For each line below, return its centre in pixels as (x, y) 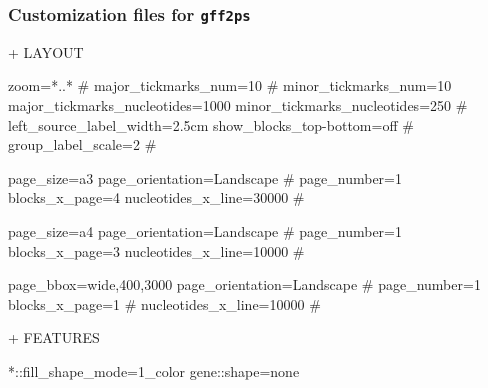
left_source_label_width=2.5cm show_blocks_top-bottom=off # (211, 124)
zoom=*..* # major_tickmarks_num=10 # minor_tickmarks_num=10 (230, 85)
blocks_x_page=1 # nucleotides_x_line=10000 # (164, 303)
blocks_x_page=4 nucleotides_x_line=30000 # (156, 197)
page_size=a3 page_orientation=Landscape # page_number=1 (205, 177)
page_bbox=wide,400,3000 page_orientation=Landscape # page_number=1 (244, 284)
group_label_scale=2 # (82, 144)
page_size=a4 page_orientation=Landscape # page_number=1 (205, 230)
